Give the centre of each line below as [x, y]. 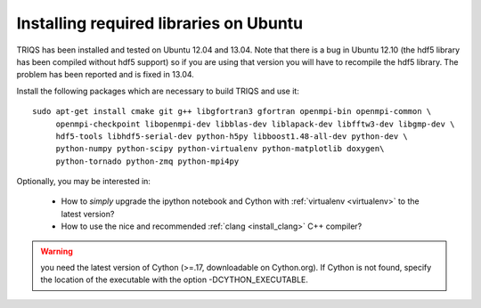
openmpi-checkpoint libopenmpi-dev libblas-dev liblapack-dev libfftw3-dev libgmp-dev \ [255, 124]
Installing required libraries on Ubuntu [160, 23]
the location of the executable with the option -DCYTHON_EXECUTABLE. [175, 280]
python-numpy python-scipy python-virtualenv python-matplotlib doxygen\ [220, 149]
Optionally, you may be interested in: [84, 182]
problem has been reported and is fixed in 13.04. [106, 75]
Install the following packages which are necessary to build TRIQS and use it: [158, 91]
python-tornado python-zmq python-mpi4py [147, 161]
